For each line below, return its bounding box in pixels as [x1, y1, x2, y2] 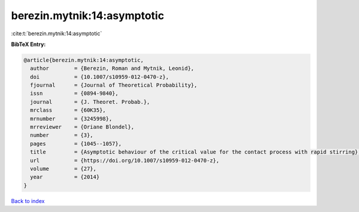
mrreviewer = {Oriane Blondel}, [30, 124, 135, 131]
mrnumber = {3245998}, [30, 115, 112, 122]
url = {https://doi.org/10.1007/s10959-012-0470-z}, [30, 157, 220, 164]
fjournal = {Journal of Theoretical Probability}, [30, 82, 197, 89]
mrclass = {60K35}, [30, 107, 106, 113]
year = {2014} [30, 174, 100, 180]
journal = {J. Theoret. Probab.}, [30, 99, 150, 105]
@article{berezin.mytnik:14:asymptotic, [23, 57, 144, 63]
